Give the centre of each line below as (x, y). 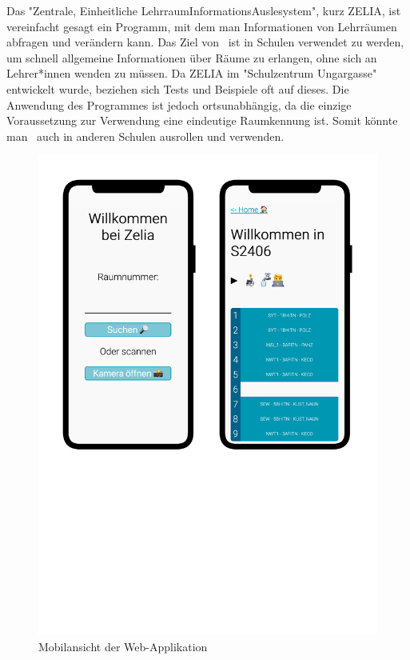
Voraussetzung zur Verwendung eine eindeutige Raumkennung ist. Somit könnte (202, 120)
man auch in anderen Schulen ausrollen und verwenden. (145, 136)
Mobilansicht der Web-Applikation (123, 646)
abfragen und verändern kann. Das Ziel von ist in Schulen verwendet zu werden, (205, 42)
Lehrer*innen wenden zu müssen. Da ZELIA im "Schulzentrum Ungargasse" (192, 73)
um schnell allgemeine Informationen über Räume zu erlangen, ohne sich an (192, 57)
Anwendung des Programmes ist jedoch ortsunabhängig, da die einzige (179, 104)
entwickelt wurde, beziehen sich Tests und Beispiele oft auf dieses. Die (178, 88)
